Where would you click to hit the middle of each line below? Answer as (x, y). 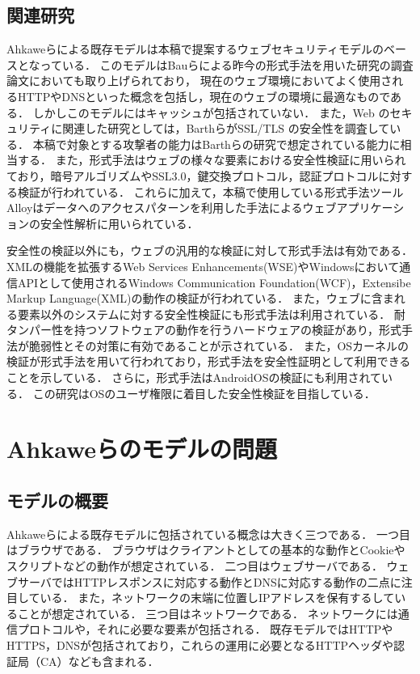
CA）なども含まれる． (99, 661)
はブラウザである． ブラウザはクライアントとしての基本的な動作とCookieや (206, 550)
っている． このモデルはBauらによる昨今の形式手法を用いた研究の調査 (227, 64)
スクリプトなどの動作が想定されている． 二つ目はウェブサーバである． (195, 566)
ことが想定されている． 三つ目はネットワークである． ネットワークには (208, 613)
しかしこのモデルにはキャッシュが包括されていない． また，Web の (211, 112)
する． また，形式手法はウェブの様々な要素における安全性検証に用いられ (212, 160)
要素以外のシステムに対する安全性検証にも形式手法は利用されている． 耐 (211, 314)
